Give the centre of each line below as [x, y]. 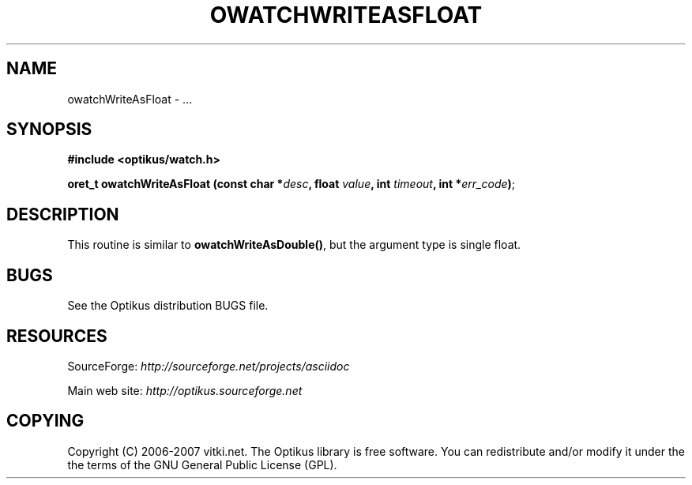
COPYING [45, 421]
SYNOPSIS [49, 130]
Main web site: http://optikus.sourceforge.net [185, 390]
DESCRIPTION [63, 214]
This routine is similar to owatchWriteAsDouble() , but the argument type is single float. [294, 245]
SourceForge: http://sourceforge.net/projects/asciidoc [209, 366]
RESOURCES [57, 336]
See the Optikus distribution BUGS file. [168, 306]
